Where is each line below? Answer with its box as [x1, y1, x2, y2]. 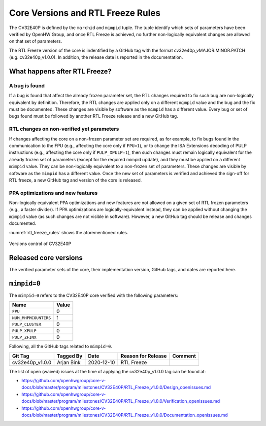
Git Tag [12, 353, 30, 359]
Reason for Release [120, 353, 167, 359]
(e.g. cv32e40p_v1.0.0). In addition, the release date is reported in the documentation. [9, 54, 183, 60]
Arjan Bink [57, 359, 81, 366]
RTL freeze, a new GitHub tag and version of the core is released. [9, 177, 142, 183]
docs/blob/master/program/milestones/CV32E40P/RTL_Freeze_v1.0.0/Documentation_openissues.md [21, 412, 228, 418]
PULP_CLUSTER [12, 321, 41, 327]
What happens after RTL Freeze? [9, 67, 112, 75]
